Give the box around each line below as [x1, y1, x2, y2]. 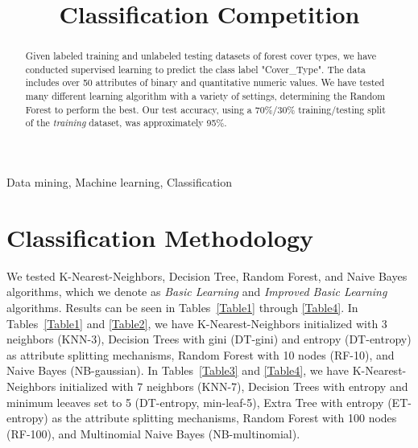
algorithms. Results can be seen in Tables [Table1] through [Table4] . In [6, 299, 358, 316]
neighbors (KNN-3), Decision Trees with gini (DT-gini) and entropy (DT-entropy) [6, 331, 412, 347]
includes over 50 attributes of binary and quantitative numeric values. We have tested [25, 76, 385, 89]
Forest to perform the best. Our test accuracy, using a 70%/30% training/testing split [25, 102, 386, 116]
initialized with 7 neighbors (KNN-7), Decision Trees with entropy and [59, 377, 408, 394]
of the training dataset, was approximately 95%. [25, 116, 227, 129]
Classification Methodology [6, 220, 314, 253]
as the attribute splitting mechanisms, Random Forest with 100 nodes [52, 409, 397, 426]
